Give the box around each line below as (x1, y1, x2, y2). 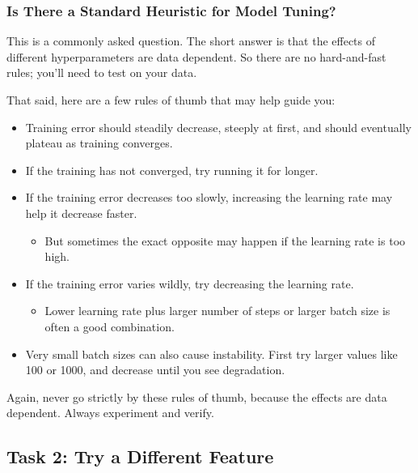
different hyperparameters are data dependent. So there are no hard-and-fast (6, 48, 386, 65)
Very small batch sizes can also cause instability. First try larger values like (25, 345, 398, 362)
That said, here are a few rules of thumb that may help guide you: (6, 92, 336, 108)
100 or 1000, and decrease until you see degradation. (25, 361, 285, 378)
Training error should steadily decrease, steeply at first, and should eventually (25, 118, 412, 135)
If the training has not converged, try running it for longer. (25, 161, 319, 178)
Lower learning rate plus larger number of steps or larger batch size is (44, 302, 391, 319)
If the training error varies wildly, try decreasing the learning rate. (25, 275, 354, 292)
